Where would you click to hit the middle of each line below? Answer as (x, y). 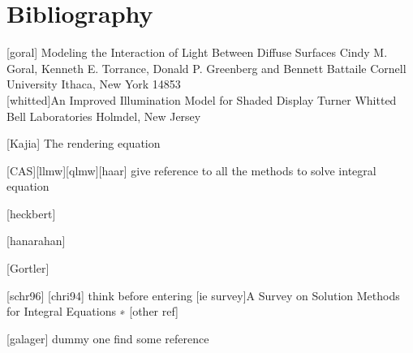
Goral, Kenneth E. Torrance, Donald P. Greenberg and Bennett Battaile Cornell (206, 68)
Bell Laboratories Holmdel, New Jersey (104, 116)
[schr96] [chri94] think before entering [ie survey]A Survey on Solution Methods (203, 295)
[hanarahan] (36, 241)
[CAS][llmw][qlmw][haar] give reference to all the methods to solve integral (191, 170)
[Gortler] (28, 268)
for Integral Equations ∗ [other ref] (93, 311)
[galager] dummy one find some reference (108, 338)
